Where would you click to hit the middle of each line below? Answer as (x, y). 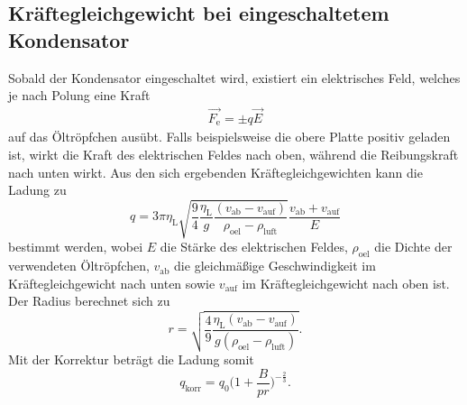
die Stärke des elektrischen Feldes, (254, 247)
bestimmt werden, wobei (76, 247)
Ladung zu (37, 190)
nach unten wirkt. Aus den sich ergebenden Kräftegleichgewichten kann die (215, 172)
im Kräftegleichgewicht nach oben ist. (346, 283)
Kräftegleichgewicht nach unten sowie (112, 283)
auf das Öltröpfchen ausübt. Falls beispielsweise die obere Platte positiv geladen (229, 137)
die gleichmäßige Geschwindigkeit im (275, 266)
